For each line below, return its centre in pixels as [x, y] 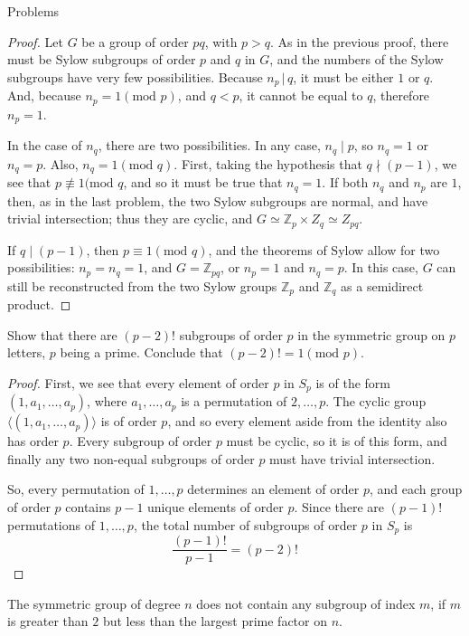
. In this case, [381, 267]
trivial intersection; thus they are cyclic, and [130, 218]
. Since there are [339, 507]
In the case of [45, 145]
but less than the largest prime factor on [215, 621]
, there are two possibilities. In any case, [209, 145]
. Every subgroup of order [141, 441]
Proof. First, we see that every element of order [138, 382]
